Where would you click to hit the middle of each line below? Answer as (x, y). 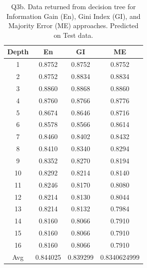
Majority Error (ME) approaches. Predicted (73, 25)
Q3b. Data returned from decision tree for (73, 6)
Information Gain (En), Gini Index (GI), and (73, 16)
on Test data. (73, 35)
